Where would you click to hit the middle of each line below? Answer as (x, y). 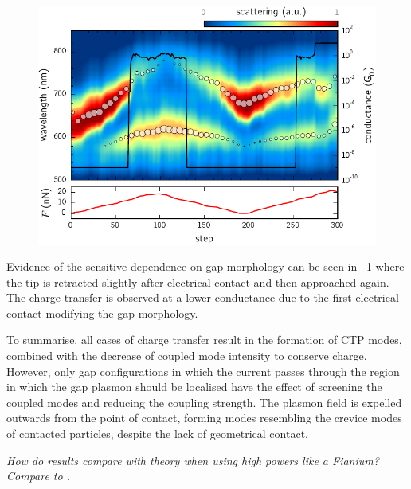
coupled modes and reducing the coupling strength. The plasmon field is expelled (204, 402)
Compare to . (38, 476)
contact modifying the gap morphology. (102, 313)
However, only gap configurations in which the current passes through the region (203, 371)
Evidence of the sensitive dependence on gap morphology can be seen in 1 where (205, 266)
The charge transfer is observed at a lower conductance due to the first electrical (203, 297)
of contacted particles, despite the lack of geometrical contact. (157, 434)
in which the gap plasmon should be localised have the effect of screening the (194, 387)
